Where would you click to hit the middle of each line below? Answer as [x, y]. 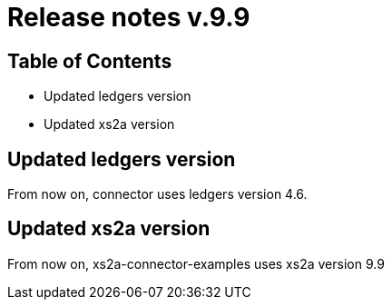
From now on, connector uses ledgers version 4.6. [157, 194]
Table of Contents [90, 61]
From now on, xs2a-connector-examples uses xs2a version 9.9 [196, 263]
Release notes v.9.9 [129, 17]
